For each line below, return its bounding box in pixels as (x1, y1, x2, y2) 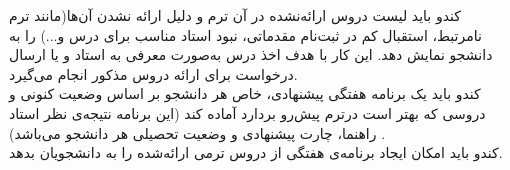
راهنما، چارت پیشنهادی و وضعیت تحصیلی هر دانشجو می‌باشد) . (9, 122, 386, 143)
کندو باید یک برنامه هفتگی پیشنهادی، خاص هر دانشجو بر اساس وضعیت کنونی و (9, 83, 481, 104)
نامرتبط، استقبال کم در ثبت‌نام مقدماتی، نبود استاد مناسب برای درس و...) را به (9, 24, 482, 45)
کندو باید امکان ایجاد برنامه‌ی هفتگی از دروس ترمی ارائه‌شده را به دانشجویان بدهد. (9, 142, 503, 163)
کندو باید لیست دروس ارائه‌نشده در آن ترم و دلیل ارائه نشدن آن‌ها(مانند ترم (9, 5, 461, 25)
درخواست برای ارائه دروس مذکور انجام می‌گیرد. (9, 63, 298, 84)
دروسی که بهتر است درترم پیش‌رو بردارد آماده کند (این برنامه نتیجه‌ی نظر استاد (9, 102, 486, 123)
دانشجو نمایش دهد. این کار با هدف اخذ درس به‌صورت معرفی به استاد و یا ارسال (9, 44, 493, 65)
